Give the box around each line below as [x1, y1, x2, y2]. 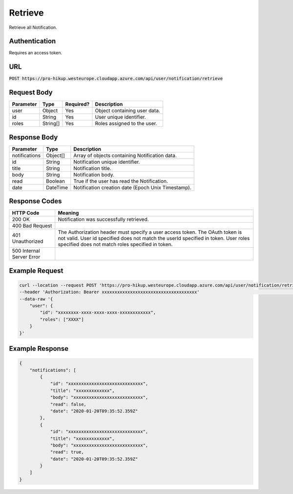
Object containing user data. [95, 107, 161, 114]
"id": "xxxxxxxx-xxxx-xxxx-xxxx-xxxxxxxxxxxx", [40, 310, 156, 315]
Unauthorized [12, 238, 43, 245]
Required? [65, 101, 90, 107]
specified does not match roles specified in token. [58, 241, 173, 248]
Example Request [9, 266, 63, 275]
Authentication [9, 37, 56, 45]
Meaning [58, 210, 79, 216]
